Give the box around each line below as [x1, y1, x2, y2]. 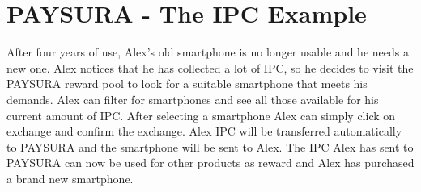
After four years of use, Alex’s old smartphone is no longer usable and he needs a [6, 44, 409, 61]
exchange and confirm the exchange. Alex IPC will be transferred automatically [6, 123, 402, 140]
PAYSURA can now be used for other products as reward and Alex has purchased [6, 154, 415, 171]
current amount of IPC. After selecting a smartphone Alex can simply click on [6, 106, 396, 123]
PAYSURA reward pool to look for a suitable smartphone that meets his [6, 75, 368, 92]
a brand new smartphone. [6, 169, 134, 186]
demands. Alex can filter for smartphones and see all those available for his [6, 90, 379, 107]
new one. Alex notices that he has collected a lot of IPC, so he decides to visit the [6, 59, 414, 76]
